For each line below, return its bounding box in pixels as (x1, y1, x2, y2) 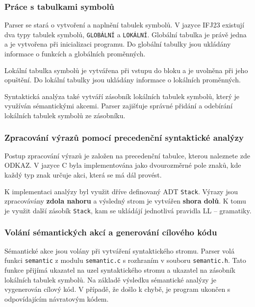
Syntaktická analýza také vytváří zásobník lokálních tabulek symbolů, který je (4, 91, 239, 101)
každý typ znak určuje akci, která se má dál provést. (4, 170, 162, 180)
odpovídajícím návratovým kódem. (4, 293, 109, 304)
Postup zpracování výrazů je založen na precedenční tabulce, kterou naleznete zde (4, 150, 250, 160)
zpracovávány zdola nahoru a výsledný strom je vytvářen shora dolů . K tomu (4, 196, 246, 206)
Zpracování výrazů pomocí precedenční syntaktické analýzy (4, 131, 244, 143)
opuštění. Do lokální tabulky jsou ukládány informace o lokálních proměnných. (4, 75, 241, 85)
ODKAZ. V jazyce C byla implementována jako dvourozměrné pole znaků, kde (4, 160, 241, 170)
